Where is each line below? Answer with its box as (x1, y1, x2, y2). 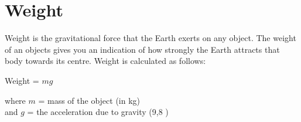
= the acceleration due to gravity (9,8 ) (27, 106, 169, 118)
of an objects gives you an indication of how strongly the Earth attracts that (5, 43, 280, 55)
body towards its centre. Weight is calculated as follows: (5, 55, 206, 67)
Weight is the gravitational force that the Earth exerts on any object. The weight (5, 32, 296, 44)
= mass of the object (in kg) (38, 94, 141, 106)
